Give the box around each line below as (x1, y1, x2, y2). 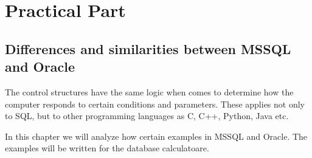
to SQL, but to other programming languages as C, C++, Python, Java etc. (5, 109, 289, 122)
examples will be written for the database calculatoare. (5, 142, 209, 154)
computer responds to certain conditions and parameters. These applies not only (5, 97, 305, 110)
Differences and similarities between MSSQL (5, 39, 291, 58)
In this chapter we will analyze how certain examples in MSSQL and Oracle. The (5, 129, 308, 142)
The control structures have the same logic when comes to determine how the (5, 85, 294, 98)
